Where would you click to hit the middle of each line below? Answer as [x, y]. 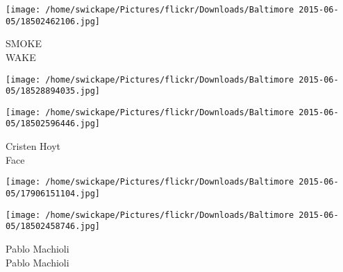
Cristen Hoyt [33, 146]
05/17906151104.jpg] [53, 193]
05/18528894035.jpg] [53, 91]
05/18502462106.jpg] [53, 21]
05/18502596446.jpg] [53, 124]
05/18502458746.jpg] [53, 227]
